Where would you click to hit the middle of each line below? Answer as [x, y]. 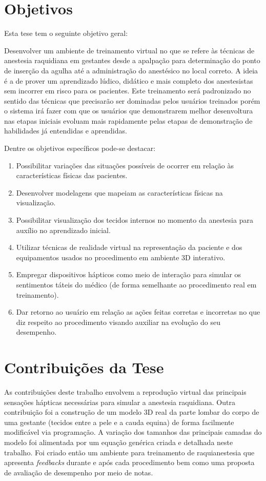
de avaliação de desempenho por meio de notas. [79, 472]
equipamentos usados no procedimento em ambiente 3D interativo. [121, 257]
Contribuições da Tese [84, 367]
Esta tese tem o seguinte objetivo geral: [66, 33]
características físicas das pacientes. [72, 175]
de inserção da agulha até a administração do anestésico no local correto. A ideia [131, 70]
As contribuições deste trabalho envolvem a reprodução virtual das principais [125, 392]
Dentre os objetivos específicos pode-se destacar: [80, 148]
